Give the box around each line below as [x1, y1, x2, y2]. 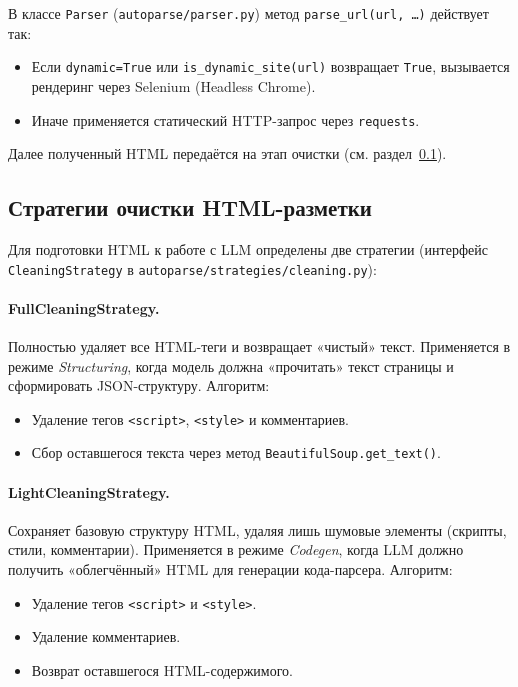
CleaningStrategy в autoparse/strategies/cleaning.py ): [8, 258, 377, 279]
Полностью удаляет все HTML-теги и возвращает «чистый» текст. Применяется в [8, 336, 511, 356]
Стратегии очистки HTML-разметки [8, 192, 372, 223]
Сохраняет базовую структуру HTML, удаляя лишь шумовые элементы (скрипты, [8, 519, 507, 540]
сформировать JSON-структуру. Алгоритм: [8, 375, 270, 396]
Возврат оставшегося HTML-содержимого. [31, 659, 293, 680]
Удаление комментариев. [31, 626, 181, 647]
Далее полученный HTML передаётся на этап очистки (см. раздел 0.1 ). [8, 143, 447, 164]
